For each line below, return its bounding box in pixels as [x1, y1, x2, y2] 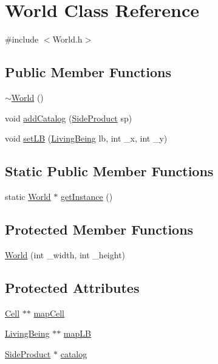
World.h [52, 33, 83, 46]
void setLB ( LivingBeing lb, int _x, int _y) [5, 132, 168, 145]
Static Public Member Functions [5, 162, 214, 180]
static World [5, 190, 51, 202]
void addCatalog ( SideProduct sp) [5, 111, 132, 124]
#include [5, 33, 39, 46]
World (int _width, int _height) [5, 248, 126, 261]
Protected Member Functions [5, 219, 194, 238]
